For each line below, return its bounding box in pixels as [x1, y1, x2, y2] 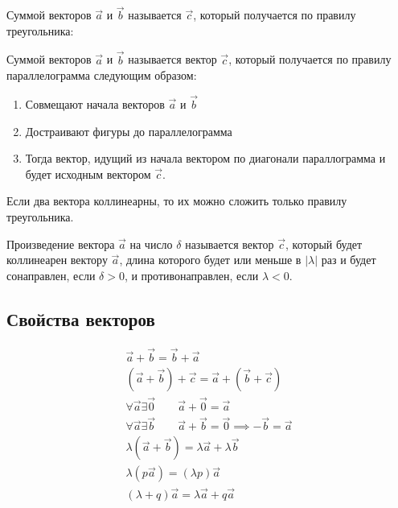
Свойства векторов [6, 306, 155, 331]
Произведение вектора [6, 235, 115, 252]
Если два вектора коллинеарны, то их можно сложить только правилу [6, 192, 347, 209]
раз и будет [321, 251, 376, 268]
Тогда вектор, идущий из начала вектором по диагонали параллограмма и [25, 150, 386, 167]
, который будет [285, 235, 363, 252]
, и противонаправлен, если [124, 266, 259, 283]
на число [129, 235, 173, 252]
